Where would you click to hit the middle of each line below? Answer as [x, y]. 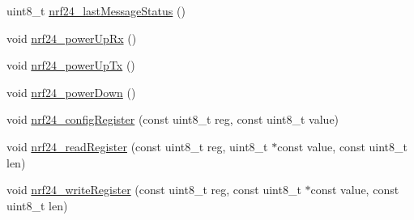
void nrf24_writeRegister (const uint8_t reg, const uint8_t [154, 190]
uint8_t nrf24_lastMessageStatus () [96, 11]
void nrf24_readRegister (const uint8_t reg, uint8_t [137, 146]
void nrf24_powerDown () [71, 92]
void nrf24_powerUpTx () [71, 65]
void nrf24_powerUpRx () [72, 38]
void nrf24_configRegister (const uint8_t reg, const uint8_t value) [173, 119]
